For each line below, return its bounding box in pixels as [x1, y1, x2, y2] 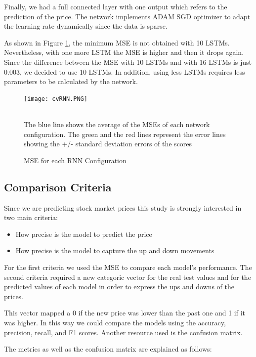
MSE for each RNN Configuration [24, 155, 127, 165]
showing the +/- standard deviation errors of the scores [24, 138, 192, 149]
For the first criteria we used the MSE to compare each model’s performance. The [4, 262, 252, 272]
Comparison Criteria [4, 179, 112, 194]
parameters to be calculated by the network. [4, 76, 138, 87]
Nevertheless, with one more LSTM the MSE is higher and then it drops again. [4, 47, 244, 57]
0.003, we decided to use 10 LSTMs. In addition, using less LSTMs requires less [4, 66, 245, 77]
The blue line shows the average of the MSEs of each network [24, 119, 210, 129]
